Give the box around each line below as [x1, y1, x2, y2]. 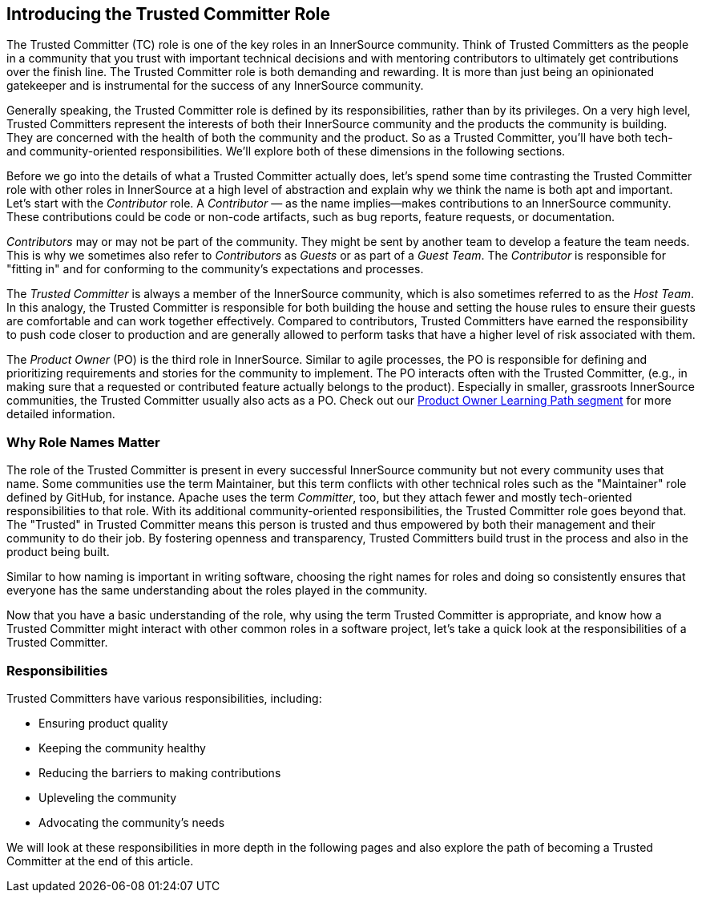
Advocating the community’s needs [38, 815, 225, 829]
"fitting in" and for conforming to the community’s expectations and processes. [6, 262, 424, 276]
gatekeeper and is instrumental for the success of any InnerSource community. [6, 79, 424, 93]
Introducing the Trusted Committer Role [6, 4, 331, 24]
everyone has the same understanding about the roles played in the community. [6, 583, 428, 598]
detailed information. [6, 407, 115, 421]
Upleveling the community [38, 790, 177, 804]
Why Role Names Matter [6, 433, 160, 450]
